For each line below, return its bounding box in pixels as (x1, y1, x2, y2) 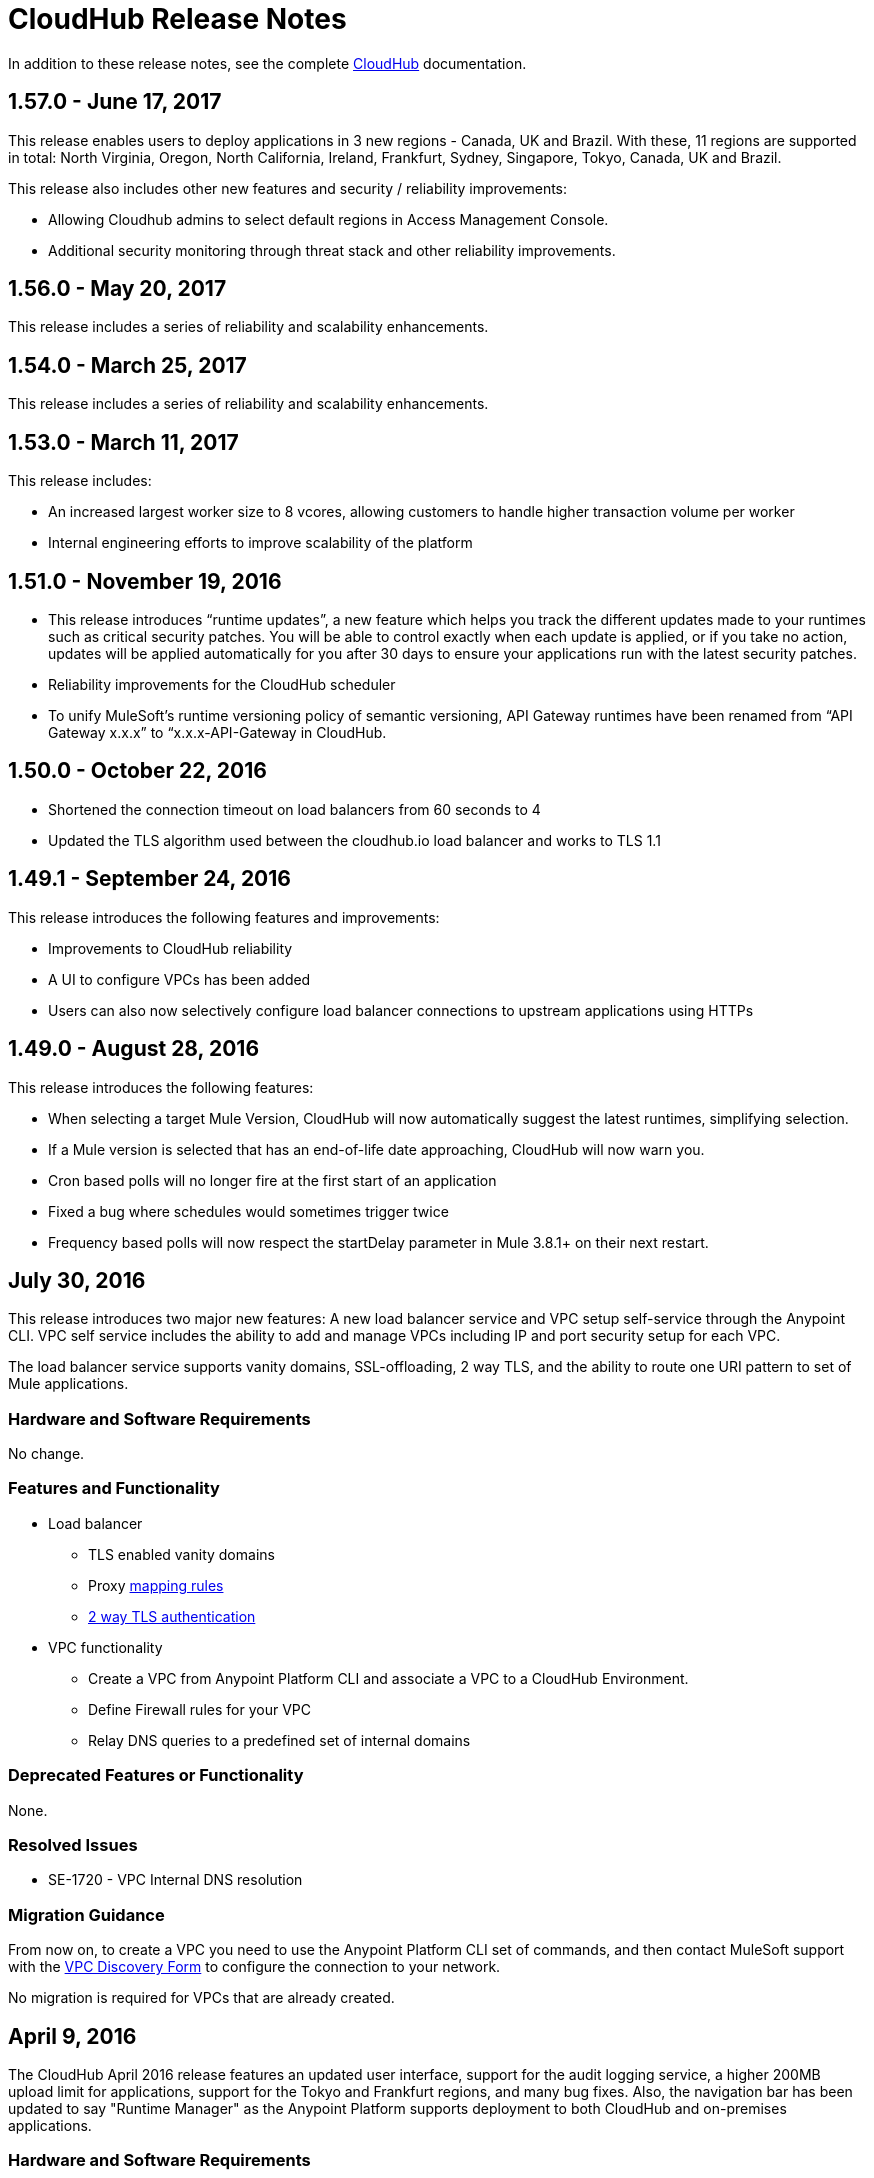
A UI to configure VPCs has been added (48, 970, 311, 988)
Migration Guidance (8, 1904, 165, 1925)
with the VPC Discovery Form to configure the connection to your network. (8, 1958, 501, 1976)
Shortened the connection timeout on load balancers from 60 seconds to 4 (48, 800, 541, 818)
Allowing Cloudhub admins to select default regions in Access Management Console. (48, 210, 609, 228)
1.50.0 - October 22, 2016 (8, 758, 267, 784)
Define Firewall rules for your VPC (88, 1700, 311, 1718)
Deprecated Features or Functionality (8, 1765, 304, 1786)
